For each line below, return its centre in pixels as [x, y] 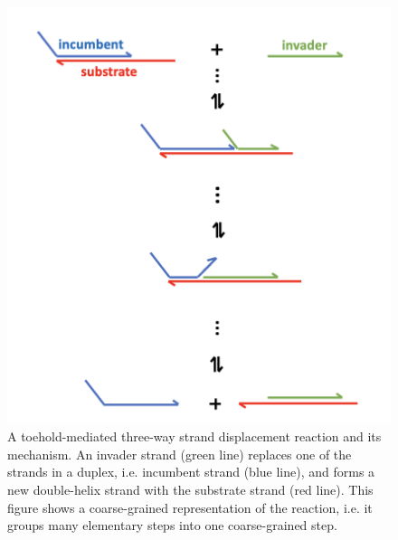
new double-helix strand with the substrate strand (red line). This [190, 489]
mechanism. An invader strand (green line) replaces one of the [180, 454]
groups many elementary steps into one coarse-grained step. [172, 525]
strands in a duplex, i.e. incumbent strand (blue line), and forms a [191, 472]
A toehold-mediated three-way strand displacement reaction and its [194, 436]
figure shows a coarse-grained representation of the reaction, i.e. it [190, 507]
